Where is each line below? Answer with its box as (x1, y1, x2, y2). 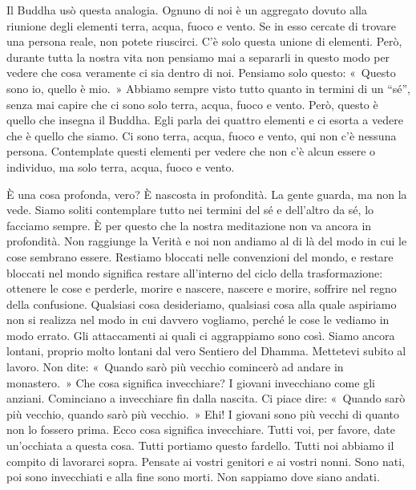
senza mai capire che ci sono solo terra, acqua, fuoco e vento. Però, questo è (6, 95, 378, 112)
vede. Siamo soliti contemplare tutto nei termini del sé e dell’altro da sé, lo (6, 201, 374, 218)
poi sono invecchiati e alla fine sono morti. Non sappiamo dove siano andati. (6, 468, 380, 485)
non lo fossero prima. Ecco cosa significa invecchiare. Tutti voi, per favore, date (6, 421, 395, 438)
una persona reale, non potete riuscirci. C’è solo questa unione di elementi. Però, (6, 33, 402, 50)
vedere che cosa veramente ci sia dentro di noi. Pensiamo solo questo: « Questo (6, 64, 396, 81)
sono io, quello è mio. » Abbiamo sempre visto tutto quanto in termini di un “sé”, (6, 79, 410, 96)
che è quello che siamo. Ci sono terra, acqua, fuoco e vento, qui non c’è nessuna (6, 127, 397, 144)
